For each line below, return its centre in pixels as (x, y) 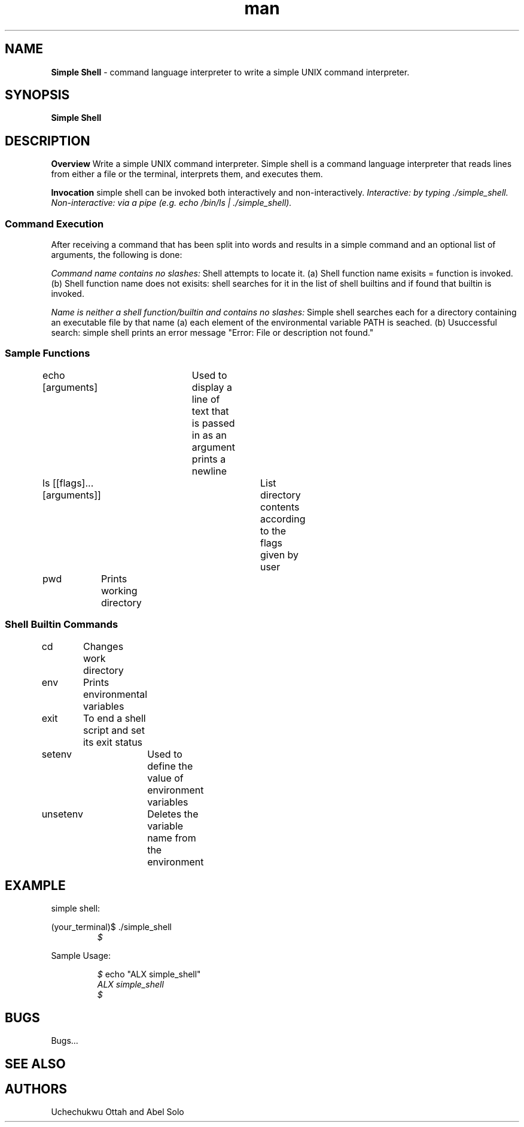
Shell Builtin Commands (62, 625)
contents (280, 507)
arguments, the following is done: (117, 255)
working (119, 590)
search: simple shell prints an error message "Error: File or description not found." (212, 333)
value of (165, 778)
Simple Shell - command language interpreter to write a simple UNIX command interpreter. (230, 72)
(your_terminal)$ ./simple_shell (111, 927)
